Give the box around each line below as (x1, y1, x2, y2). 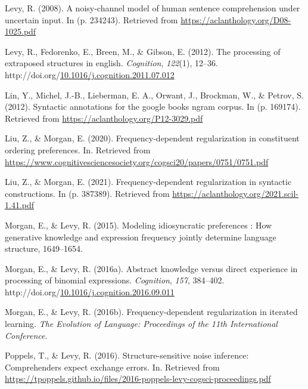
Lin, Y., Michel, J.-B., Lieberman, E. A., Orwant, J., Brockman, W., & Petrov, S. (5, 88, 304, 101)
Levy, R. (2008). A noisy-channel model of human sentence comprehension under (5, 2, 300, 14)
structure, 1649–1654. (5, 242, 83, 255)
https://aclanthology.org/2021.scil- (172, 187, 299, 199)
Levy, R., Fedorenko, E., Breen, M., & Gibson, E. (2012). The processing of (5, 45, 281, 57)
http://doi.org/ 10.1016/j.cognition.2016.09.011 (5, 285, 175, 298)
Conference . (5, 329, 48, 341)
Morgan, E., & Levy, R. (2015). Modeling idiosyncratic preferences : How (5, 218, 272, 231)
